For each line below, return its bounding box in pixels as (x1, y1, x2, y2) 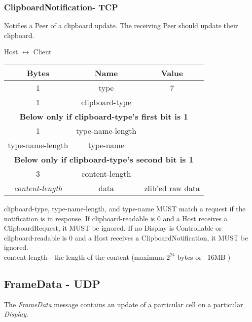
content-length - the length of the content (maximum (4, 251, 164, 262)
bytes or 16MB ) (177, 251, 231, 262)
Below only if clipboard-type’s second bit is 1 (14, 154, 194, 165)
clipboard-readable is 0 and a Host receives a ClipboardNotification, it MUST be (4, 232, 248, 242)
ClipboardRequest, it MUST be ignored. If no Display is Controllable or (4, 223, 222, 233)
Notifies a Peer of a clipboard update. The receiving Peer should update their (4, 20, 238, 31)
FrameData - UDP (4, 276, 101, 291)
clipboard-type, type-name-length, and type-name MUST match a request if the (4, 203, 246, 213)
